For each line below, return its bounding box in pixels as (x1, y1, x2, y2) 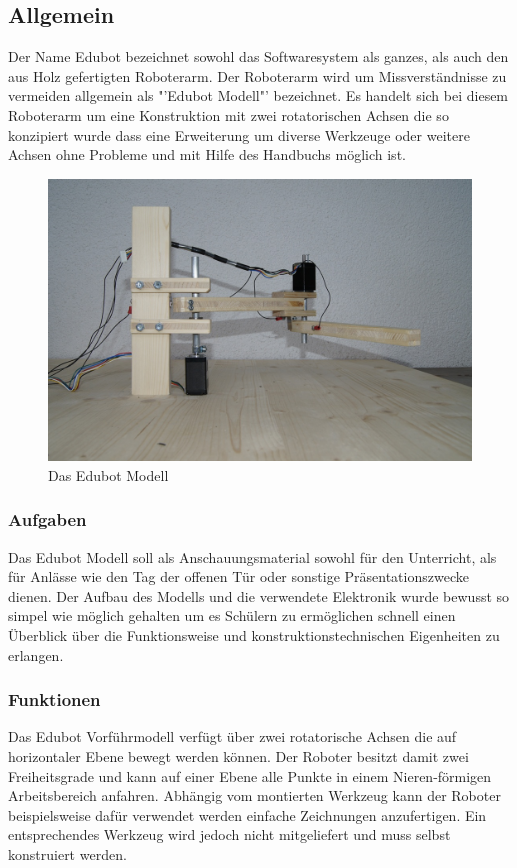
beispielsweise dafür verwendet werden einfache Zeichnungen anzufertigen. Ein (8, 804, 487, 825)
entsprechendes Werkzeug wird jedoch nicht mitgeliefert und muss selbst (8, 824, 451, 845)
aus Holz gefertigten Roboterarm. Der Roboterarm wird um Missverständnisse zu (8, 65, 507, 86)
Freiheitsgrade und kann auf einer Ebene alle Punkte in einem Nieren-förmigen (8, 765, 492, 786)
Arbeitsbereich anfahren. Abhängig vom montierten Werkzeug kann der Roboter (8, 785, 501, 806)
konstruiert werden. (8, 843, 127, 864)
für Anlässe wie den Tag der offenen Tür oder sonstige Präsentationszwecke (8, 566, 469, 587)
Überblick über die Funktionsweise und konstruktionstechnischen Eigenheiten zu (8, 624, 500, 645)
